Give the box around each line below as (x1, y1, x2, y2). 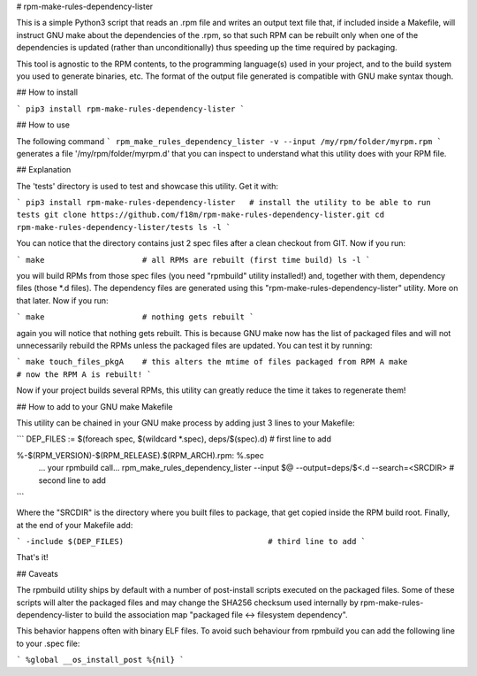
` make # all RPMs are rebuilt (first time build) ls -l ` (16, 255, 371, 265)
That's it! (16, 552, 49, 563)
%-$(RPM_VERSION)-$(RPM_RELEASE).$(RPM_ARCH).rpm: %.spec (16, 449, 264, 460)
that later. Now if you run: (16, 295, 110, 305)
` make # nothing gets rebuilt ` (16, 312, 254, 322)
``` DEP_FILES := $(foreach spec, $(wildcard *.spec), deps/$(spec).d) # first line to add (16, 434, 331, 444)
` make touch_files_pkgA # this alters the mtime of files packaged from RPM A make (16, 357, 408, 367)
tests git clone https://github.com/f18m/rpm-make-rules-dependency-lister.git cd (16, 210, 384, 220)
